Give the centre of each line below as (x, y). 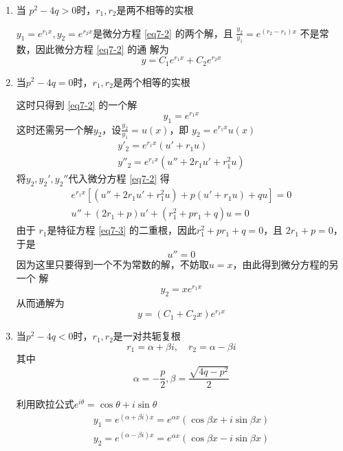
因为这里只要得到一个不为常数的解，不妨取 (112, 264)
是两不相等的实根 (155, 10)
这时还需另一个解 (55, 129)
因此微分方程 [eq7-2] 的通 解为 (102, 49)
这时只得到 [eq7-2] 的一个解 (77, 105)
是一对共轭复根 (147, 336)
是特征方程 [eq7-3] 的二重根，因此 (122, 230)
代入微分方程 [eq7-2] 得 (119, 178)
